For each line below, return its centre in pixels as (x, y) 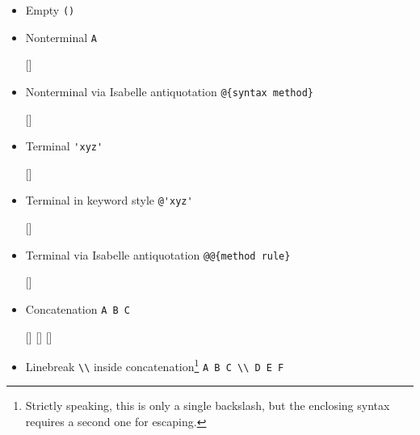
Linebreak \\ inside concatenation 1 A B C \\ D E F (155, 365)
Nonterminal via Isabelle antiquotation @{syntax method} (169, 91)
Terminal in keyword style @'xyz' (109, 200)
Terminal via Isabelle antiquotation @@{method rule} (158, 254)
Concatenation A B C (78, 308)
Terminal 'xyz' (64, 146)
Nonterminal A (61, 37)
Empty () (50, 10)
